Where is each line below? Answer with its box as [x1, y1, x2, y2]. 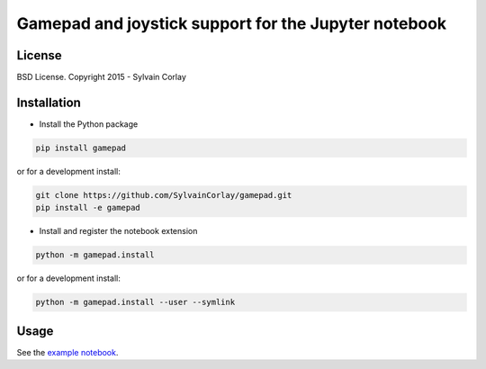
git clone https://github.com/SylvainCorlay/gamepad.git [35, 190, 292, 200]
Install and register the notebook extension [39, 226, 198, 237]
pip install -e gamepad [35, 202, 141, 213]
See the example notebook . [16, 346, 119, 357]
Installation [16, 94, 81, 110]
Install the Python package [39, 118, 139, 130]
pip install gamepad [35, 142, 126, 153]
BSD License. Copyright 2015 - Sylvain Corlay [16, 72, 186, 83]
